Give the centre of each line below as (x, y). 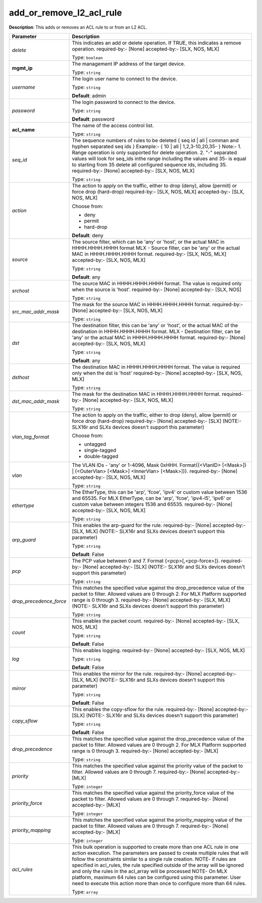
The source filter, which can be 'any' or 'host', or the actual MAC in (148, 242)
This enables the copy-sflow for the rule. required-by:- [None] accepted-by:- (160, 709)
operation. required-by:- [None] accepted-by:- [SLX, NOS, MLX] (146, 49)
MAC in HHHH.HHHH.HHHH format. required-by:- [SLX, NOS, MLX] (149, 254)
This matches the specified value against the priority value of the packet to (157, 765)
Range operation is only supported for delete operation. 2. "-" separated (155, 152)
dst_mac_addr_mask (36, 401)
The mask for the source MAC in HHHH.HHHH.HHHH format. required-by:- (158, 304)
